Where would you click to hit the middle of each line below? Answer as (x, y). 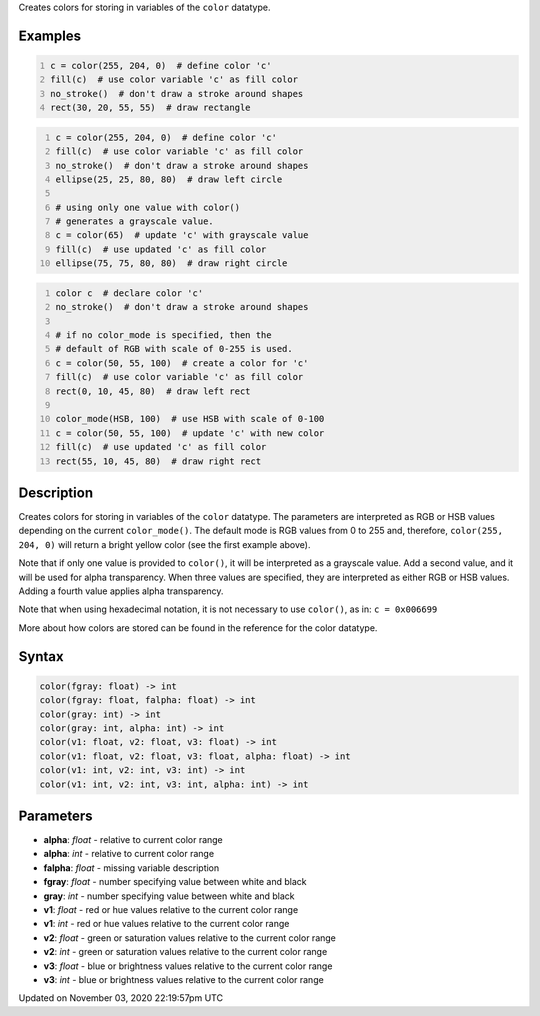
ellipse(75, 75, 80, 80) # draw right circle (171, 263)
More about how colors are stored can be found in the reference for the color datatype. (198, 627)
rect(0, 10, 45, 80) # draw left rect (153, 391)
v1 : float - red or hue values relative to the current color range (171, 909)
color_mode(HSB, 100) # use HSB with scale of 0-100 (190, 419)
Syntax (41, 656)
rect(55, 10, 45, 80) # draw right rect (158, 461)
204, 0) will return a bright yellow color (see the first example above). (164, 544)
